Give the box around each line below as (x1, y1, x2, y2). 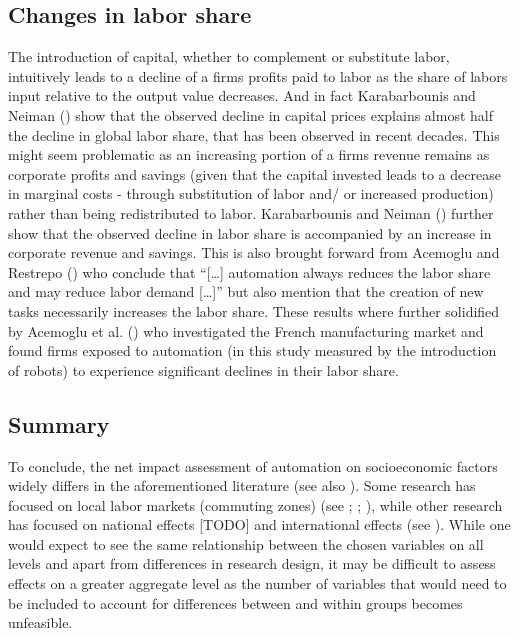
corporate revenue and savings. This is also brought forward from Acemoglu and (8, 242, 500, 263)
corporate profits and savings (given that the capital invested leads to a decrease (8, 163, 501, 184)
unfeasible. (8, 612, 73, 633)
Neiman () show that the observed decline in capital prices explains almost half (8, 104, 494, 125)
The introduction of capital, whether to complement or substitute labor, (8, 46, 450, 67)
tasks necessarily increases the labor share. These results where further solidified (8, 300, 500, 321)
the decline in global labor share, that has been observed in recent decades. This (8, 124, 500, 145)
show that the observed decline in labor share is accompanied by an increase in (8, 222, 492, 243)
